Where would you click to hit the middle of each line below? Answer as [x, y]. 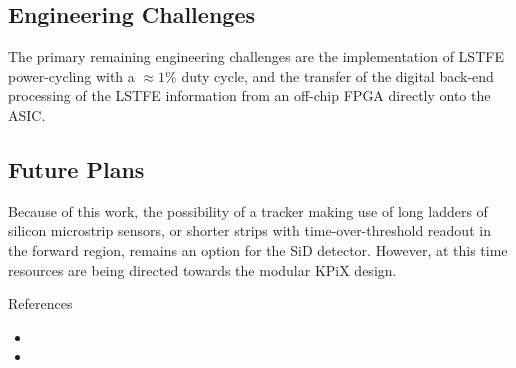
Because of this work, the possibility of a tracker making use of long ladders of [248, 210]
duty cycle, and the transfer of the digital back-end [337, 75]
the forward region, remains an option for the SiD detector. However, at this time [258, 249]
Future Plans [76, 168]
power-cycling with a [71, 75]
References [40, 303]
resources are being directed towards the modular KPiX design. [202, 269]
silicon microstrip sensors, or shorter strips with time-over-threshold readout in [249, 230]
